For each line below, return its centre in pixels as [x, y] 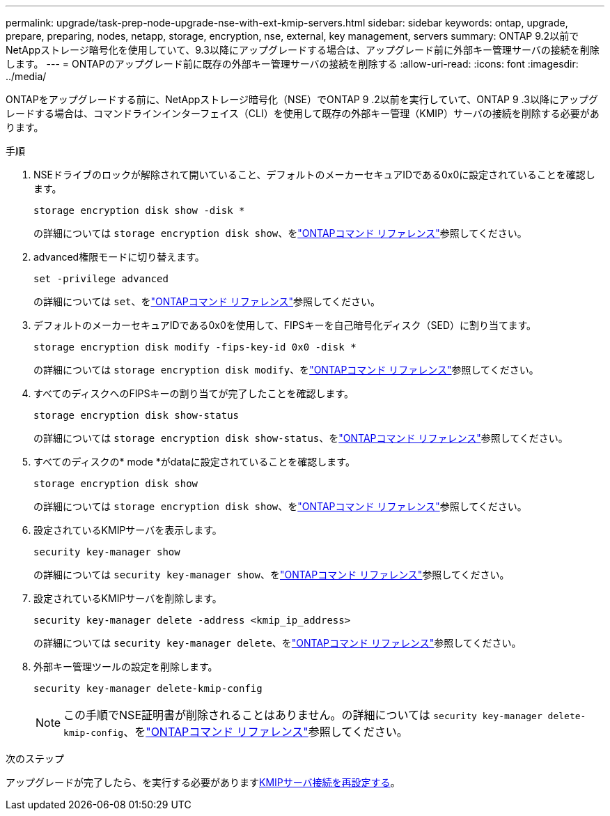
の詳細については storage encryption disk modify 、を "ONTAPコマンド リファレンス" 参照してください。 [286, 370]
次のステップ [35, 759]
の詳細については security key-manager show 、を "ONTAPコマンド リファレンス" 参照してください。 [272, 575]
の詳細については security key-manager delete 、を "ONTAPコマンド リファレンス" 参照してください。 [277, 643]
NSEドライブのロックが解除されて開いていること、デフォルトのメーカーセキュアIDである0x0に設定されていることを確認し [314, 175]
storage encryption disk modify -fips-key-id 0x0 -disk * [195, 347]
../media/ [26, 76]
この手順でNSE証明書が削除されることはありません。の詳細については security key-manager [303, 715]
